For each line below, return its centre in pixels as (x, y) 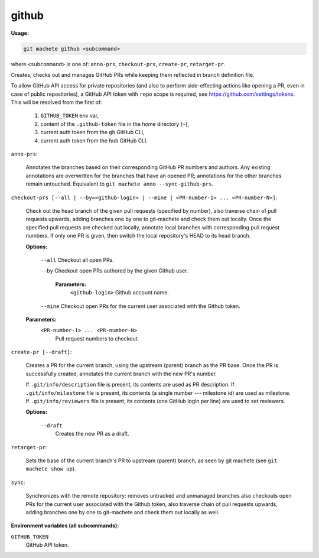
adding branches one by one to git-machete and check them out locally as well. (123, 512)
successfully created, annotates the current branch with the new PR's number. (121, 374)
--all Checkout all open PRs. (77, 259)
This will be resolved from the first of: (57, 102)
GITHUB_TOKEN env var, (70, 116)
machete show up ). (51, 469)
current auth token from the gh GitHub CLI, (92, 132)
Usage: (20, 33)
